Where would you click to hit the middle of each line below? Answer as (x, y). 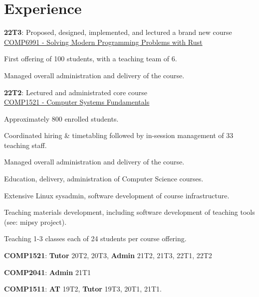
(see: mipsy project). (35, 222)
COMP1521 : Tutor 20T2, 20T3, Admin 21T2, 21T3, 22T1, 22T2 (108, 255)
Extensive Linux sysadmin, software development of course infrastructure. (117, 195)
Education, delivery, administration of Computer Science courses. (104, 179)
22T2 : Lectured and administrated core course (76, 92)
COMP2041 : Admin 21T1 (48, 272)
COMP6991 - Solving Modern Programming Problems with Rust (103, 42)
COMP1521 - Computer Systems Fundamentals (77, 102)
